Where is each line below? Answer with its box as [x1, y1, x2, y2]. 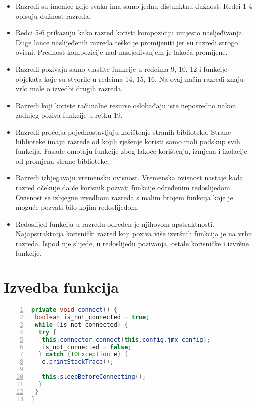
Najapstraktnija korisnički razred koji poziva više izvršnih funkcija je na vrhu [15, 228, 252, 239]
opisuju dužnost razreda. [15, 10, 91, 21]
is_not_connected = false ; [42, 343, 132, 351]
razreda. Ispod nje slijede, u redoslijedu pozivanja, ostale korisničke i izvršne [15, 238, 249, 248]
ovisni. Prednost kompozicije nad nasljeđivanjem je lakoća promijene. [15, 47, 228, 57]
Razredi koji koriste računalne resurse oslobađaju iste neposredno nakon [15, 100, 236, 110]
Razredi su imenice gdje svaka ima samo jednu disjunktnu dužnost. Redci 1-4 [15, 1, 252, 11]
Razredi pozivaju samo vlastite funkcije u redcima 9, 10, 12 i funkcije [15, 63, 227, 74]
